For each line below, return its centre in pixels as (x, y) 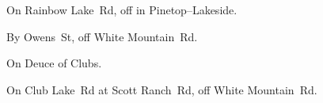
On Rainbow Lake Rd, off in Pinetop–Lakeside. (122, 10)
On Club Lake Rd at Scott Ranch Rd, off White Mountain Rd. (162, 89)
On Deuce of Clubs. (54, 63)
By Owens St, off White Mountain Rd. (102, 36)
